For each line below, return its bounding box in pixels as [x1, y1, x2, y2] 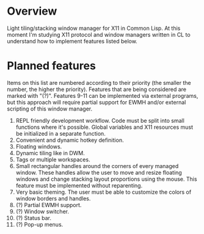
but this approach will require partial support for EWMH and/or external [7, 98, 186, 106]
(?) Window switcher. [15, 208, 70, 215]
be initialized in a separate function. [15, 130, 106, 137]
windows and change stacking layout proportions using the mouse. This [15, 175, 197, 183]
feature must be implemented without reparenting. [15, 181, 143, 189]
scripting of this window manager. [7, 105, 93, 112]
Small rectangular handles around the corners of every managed [15, 162, 179, 169]
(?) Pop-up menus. [15, 221, 64, 228]
